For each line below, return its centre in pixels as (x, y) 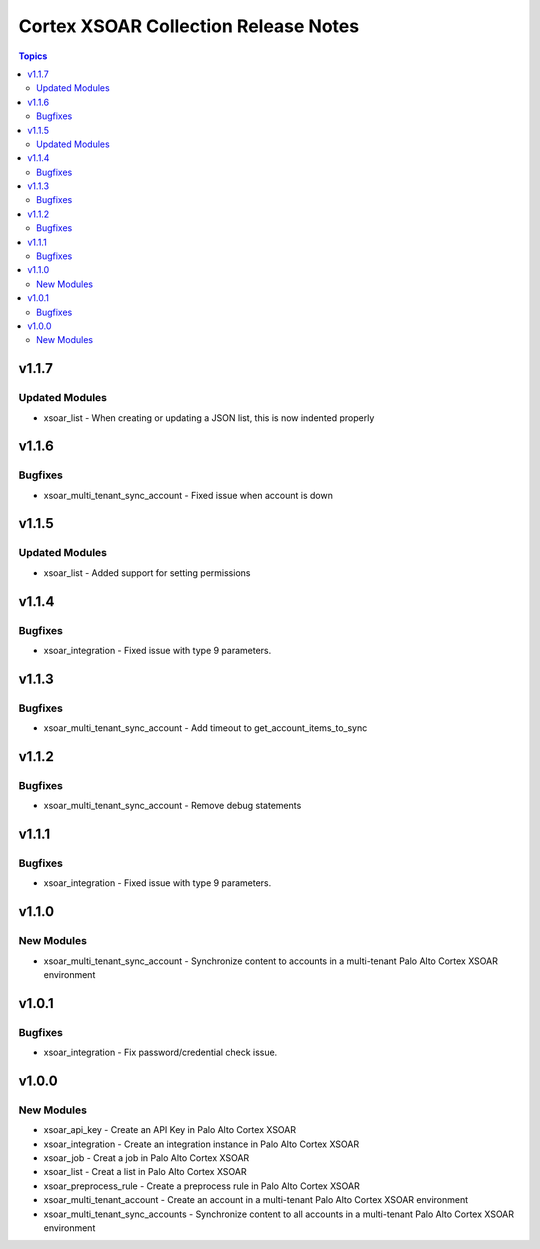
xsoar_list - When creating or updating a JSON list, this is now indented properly (209, 417)
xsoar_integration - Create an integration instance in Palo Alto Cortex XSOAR (201, 1144)
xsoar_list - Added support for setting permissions (147, 572)
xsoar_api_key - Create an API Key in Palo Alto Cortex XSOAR (170, 1130)
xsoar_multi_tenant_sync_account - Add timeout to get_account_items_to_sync (205, 728)
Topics (33, 56)
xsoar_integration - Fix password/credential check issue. (160, 1052)
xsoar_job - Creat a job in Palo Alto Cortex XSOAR (146, 1158)
